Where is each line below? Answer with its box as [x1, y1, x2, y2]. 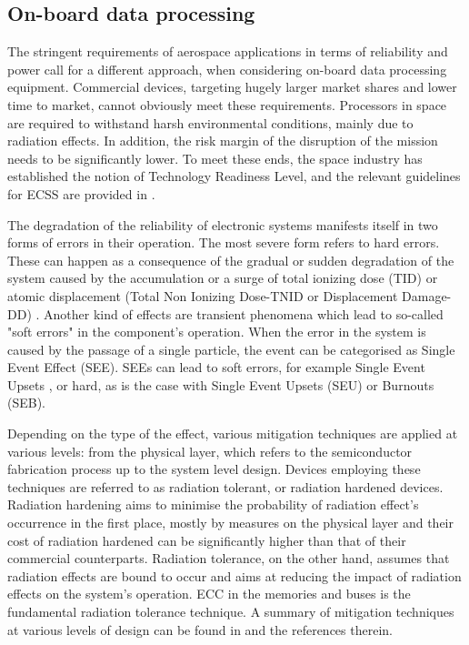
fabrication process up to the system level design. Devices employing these [7, 459, 421, 479]
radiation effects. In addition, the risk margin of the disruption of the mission [7, 131, 438, 150]
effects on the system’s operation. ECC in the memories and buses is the [7, 584, 411, 603]
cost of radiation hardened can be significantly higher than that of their [7, 530, 406, 549]
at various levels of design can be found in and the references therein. [7, 620, 393, 639]
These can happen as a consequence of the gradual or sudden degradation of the [7, 250, 454, 269]
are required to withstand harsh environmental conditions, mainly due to [7, 113, 414, 132]
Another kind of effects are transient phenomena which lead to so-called [44, 304, 444, 323]
